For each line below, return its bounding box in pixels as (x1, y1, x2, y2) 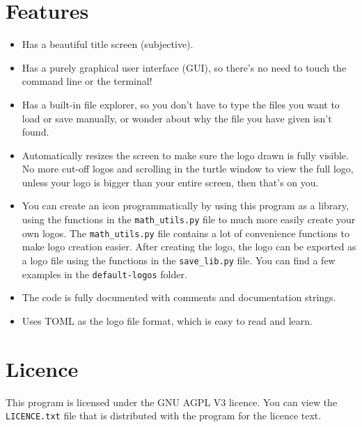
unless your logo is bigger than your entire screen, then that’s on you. (22, 175, 319, 189)
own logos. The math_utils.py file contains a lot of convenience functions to (22, 225, 349, 240)
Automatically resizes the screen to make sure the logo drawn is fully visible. (22, 147, 349, 162)
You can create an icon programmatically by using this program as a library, (22, 198, 349, 213)
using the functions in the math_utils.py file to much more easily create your (22, 212, 356, 227)
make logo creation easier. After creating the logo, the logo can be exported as (22, 239, 356, 254)
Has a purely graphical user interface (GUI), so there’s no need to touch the (22, 60, 347, 74)
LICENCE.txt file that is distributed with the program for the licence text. (6, 408, 322, 423)
